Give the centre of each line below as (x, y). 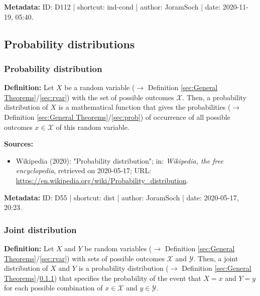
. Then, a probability (214, 97)
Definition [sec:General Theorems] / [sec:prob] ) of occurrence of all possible (117, 117)
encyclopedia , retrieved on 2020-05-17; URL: (84, 170)
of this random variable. (93, 127)
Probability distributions (70, 44)
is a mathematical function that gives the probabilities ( (145, 107)
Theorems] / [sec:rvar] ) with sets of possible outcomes (84, 258)
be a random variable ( (100, 87)
